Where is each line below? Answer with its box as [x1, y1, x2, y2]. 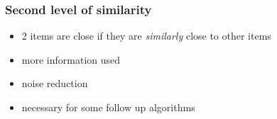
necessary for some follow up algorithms [21, 100, 195, 114]
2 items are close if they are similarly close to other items [21, 28, 271, 43]
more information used [21, 52, 121, 67]
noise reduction [21, 76, 88, 91]
